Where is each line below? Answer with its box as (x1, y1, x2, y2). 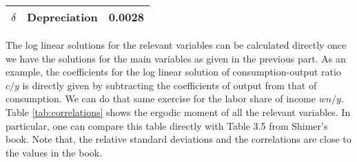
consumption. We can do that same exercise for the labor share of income (6, 91, 316, 106)
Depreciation (27, 9, 98, 25)
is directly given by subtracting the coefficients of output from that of (22, 78, 317, 92)
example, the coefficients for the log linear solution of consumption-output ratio (6, 65, 341, 79)
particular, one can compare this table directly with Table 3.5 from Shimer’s (6, 118, 328, 132)
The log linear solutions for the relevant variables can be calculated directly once (6, 38, 347, 51)
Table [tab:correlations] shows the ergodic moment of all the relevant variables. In (6, 104, 351, 119)
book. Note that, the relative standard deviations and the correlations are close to (6, 132, 351, 146)
